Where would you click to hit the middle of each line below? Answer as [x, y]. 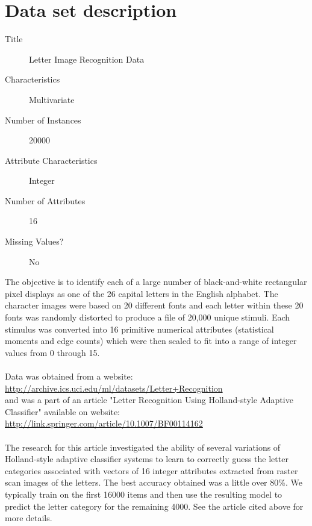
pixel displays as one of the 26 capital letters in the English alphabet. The [142, 293]
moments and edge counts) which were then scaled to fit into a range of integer [151, 341]
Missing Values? [34, 241]
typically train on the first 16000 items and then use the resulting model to [144, 494]
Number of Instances [43, 120]
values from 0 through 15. [52, 352]
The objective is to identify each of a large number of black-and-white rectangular [156, 282]
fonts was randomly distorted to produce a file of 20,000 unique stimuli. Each [148, 317]
